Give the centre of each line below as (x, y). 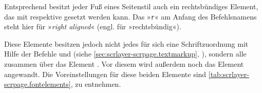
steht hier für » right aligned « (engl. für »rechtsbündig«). (93, 26)
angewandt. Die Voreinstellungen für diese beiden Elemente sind (105, 74)
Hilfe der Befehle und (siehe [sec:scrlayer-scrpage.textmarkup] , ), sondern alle (125, 54)
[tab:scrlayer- (229, 74)
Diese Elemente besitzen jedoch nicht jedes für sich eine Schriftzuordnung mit (126, 43)
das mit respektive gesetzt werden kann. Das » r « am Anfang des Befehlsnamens (130, 16)
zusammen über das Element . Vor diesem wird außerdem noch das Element (124, 64)
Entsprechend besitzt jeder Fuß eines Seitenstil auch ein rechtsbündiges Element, (131, 6)
